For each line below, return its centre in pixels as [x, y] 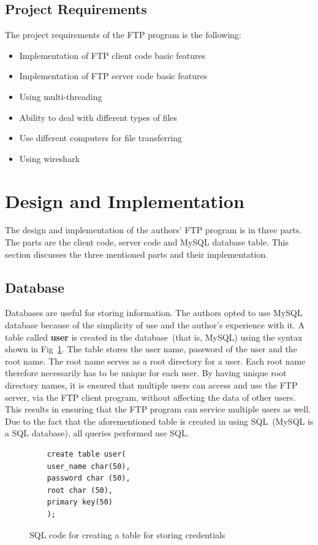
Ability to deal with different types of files [98, 117]
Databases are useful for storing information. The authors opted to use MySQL [154, 313]
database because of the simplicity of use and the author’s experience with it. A [155, 325]
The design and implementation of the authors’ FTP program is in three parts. [153, 230]
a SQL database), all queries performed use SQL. [97, 433]
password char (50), [89, 478]
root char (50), [80, 490]
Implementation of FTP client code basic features [112, 55]
